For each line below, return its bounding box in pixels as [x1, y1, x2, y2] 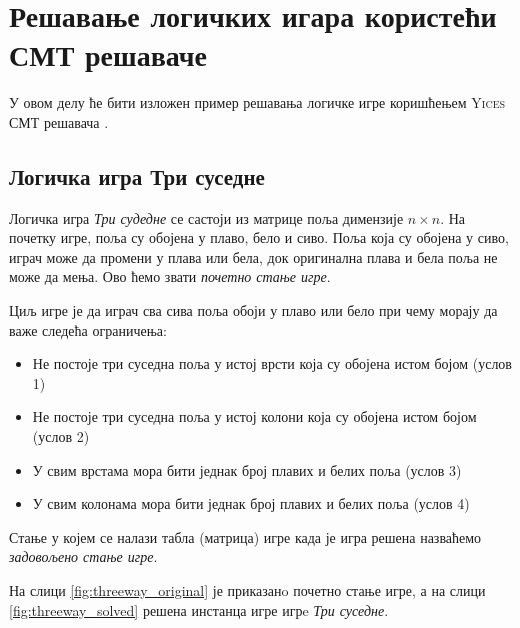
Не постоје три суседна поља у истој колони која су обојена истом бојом [32, 406, 477, 427]
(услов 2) [32, 426, 90, 447]
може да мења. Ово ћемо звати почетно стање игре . [9, 266, 331, 287]
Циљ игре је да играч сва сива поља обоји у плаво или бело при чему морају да [9, 300, 498, 321]
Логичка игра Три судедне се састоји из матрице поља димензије [9, 207, 404, 228]
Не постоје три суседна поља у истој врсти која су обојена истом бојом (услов [32, 353, 512, 374]
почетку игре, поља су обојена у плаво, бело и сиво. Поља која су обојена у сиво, [9, 227, 509, 248]
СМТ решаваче [9, 34, 207, 75]
